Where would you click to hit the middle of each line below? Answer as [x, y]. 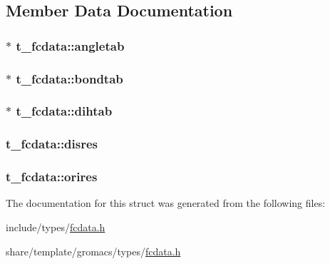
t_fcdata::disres [52, 144]
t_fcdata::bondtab [69, 78]
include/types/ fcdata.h [56, 227]
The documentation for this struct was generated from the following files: [166, 203]
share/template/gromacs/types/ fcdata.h [93, 251]
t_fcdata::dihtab [64, 111]
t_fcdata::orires [52, 177]
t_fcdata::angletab [70, 45]
